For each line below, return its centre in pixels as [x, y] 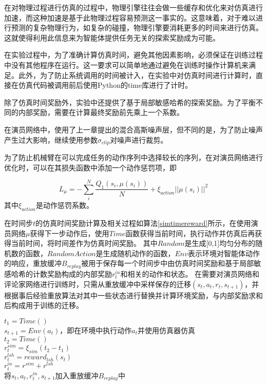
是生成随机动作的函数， [135, 253]
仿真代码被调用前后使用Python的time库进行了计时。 [105, 85]
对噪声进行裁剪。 [139, 139]
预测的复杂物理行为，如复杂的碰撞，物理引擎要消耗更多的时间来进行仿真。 [137, 27]
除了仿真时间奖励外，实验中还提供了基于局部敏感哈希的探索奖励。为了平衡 [130, 102]
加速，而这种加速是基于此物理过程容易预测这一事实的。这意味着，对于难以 [130, 17]
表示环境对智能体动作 [224, 253]
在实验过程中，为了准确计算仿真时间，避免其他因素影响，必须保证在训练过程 [133, 55]
